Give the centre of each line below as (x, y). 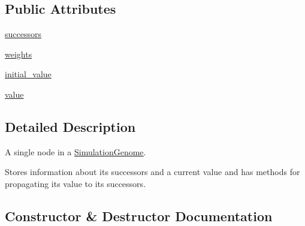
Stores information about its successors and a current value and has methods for (152, 172)
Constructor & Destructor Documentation (139, 216)
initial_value (28, 74)
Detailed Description (70, 126)
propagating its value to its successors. (76, 183)
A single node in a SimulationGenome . (76, 151)
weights (19, 54)
